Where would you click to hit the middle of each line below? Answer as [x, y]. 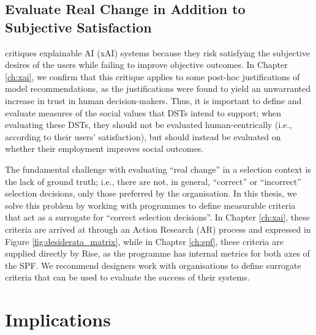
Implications [58, 319]
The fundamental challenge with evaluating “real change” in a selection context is [158, 169]
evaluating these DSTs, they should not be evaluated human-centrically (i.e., [149, 125]
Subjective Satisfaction [78, 27]
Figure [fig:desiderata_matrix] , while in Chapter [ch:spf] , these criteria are [144, 241]
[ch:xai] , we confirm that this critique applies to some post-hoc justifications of [152, 76]
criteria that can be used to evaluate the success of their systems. [127, 277]
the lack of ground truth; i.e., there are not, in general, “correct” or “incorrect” [153, 181]
